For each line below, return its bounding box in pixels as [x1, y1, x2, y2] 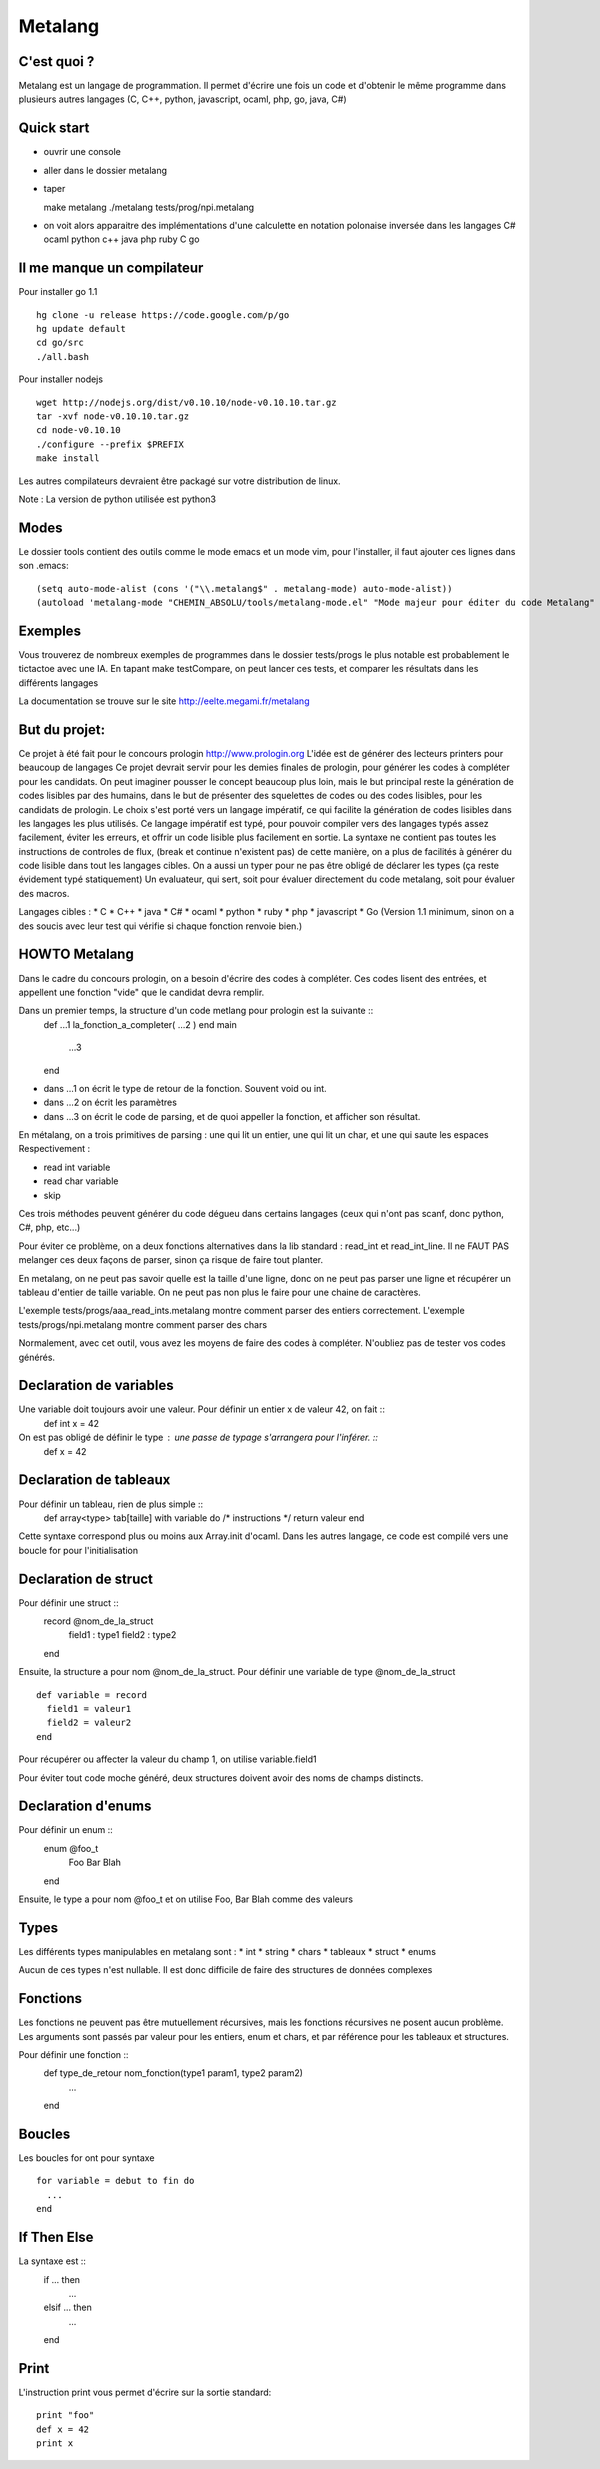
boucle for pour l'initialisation [18, 1544, 139, 1556]
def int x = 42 [43, 1417, 100, 1429]
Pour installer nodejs [18, 373, 104, 385]
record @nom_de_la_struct [43, 1615, 154, 1627]
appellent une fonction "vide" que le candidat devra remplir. [18, 986, 265, 998]
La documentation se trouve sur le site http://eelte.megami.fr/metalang [18, 695, 310, 707]
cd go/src [36, 337, 84, 349]
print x [36, 2438, 74, 2449]
